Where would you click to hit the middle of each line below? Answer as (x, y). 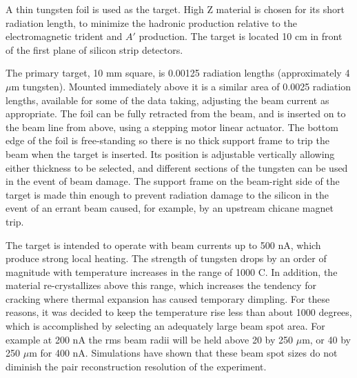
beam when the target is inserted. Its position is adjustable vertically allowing (170, 153)
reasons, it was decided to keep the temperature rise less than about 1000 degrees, (179, 312)
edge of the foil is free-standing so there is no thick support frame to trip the (167, 140)
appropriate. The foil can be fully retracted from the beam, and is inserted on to (176, 113)
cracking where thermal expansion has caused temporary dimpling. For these (168, 298)
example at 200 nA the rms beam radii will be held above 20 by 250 (150, 339)
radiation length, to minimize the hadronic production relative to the (151, 22)
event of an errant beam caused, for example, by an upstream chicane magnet (170, 208)
